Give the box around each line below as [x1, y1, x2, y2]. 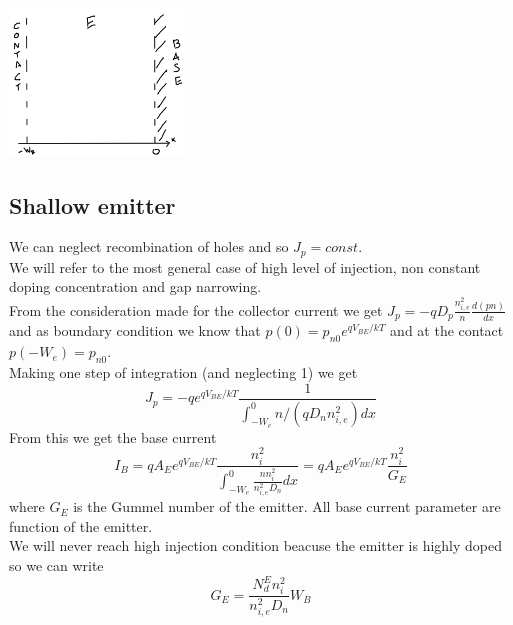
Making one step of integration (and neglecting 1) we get [9, 362, 358, 382]
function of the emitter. [9, 515, 153, 536]
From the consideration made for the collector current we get [9, 299, 383, 320]
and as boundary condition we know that [9, 320, 261, 341]
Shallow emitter [9, 189, 176, 220]
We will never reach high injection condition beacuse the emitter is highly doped [9, 535, 503, 556]
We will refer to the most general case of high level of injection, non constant [9, 256, 481, 277]
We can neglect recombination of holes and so [9, 236, 289, 257]
